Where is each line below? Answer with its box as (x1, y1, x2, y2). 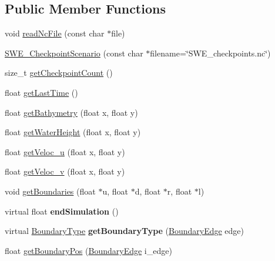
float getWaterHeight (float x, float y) (5, 126, 141, 138)
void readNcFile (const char (5, 27, 105, 39)
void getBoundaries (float (5, 185, 96, 197)
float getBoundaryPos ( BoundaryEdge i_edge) (5, 244, 172, 256)
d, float (135, 185, 161, 197)
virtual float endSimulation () (5, 205, 119, 217)
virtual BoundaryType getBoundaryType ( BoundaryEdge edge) (5, 225, 244, 237)
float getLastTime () (5, 86, 78, 98)
